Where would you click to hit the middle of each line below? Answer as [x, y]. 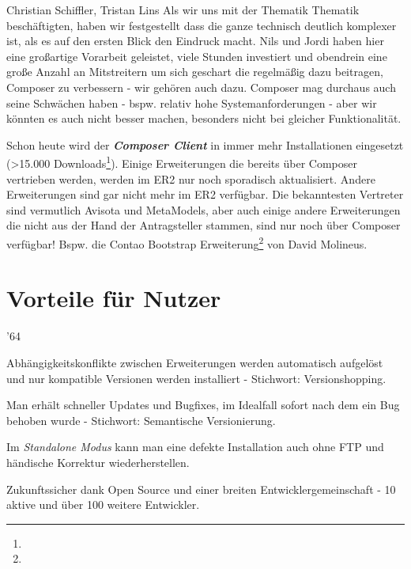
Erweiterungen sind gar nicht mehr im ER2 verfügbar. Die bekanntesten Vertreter [205, 194]
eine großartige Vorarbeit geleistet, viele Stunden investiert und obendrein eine [197, 56]
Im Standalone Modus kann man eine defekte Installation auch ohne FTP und [195, 447]
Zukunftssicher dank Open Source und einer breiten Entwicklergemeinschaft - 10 [201, 489]
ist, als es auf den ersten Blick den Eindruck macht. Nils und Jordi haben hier [195, 41]
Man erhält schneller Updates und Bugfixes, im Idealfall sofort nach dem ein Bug [203, 405]
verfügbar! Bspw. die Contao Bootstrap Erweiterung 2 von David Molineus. [187, 242]
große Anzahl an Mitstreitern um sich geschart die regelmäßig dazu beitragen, [195, 72]
